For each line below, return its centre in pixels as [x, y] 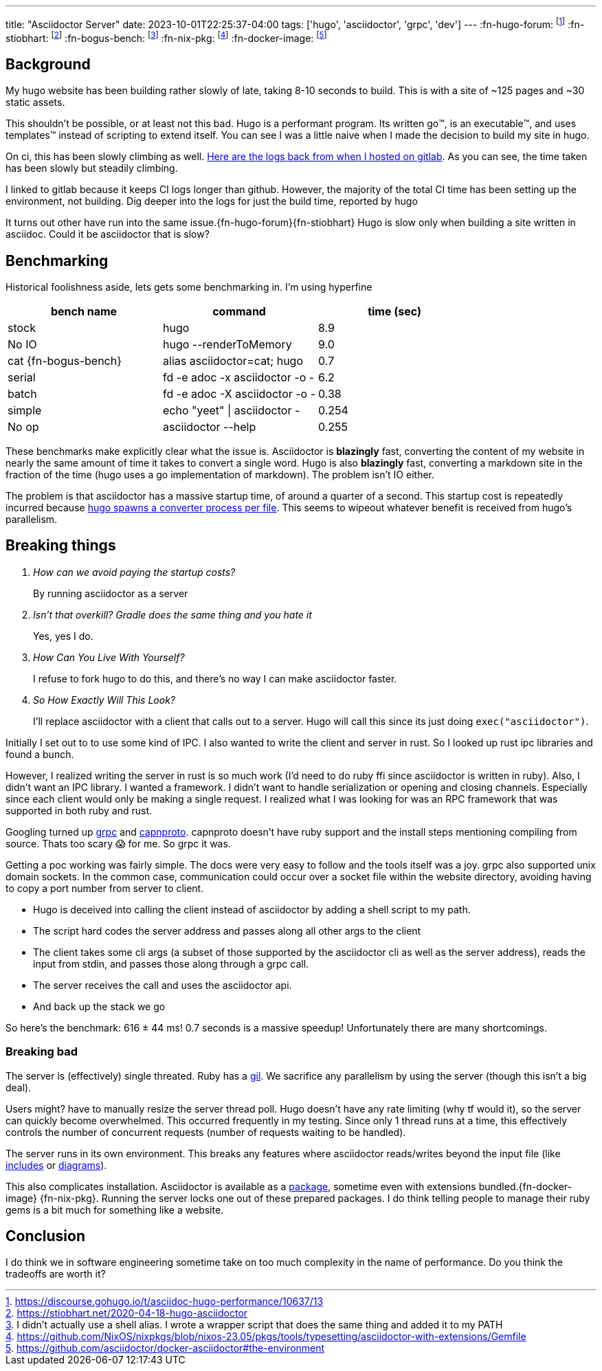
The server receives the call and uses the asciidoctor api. [163, 985]
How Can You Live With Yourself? [109, 657]
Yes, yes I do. [63, 636]
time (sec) [395, 311]
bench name [84, 311]
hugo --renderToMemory [227, 344]
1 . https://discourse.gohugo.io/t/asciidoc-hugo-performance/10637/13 [165, 1302]
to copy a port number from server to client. [105, 888]
